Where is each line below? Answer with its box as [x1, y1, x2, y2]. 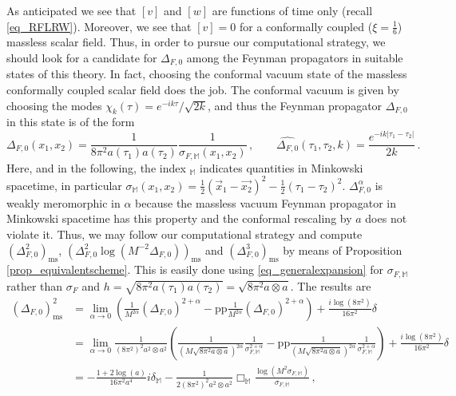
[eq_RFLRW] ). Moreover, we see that [6, 18, 192, 34]
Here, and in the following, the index [6, 159, 186, 176]
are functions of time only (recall [212, 2, 373, 18]
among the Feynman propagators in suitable [186, 49, 403, 66]
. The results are [290, 277, 371, 294]
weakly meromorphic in [6, 194, 121, 211]
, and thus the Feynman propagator [207, 97, 383, 113]
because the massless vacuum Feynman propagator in [135, 194, 397, 211]
